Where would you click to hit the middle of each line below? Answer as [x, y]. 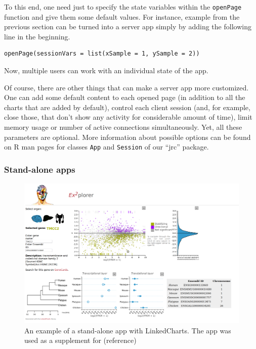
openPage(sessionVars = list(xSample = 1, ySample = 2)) [102, 54]
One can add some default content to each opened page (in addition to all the [125, 97]
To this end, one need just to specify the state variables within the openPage [123, 7]
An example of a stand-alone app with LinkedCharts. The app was [128, 330]
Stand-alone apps [40, 169]
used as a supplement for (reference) [80, 340]
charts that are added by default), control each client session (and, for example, [127, 107]
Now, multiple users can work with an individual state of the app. [106, 70]
